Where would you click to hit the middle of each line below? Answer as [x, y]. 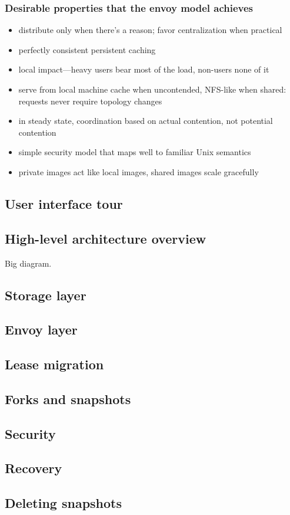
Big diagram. [28, 263]
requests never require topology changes [90, 101]
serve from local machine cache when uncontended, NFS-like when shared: [152, 89]
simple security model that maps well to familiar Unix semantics [135, 152]
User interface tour [64, 203]
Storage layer [46, 295]
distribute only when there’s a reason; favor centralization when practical [150, 30]
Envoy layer [41, 329]
